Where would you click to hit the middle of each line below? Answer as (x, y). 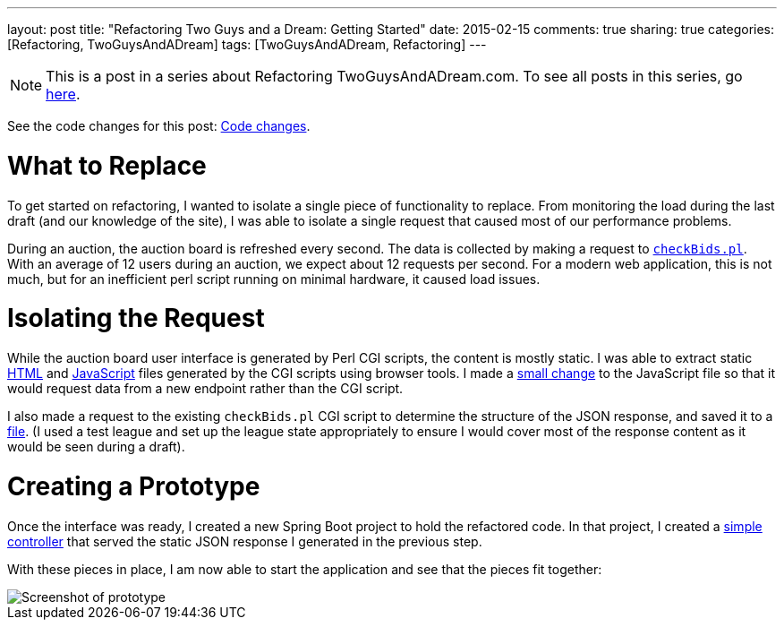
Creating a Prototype (134, 486)
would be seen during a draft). (96, 447)
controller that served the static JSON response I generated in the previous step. (245, 541)
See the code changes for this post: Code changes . (159, 126)
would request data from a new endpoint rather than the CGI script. (205, 388)
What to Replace (107, 165)
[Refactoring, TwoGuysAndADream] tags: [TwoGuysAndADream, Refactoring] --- (247, 44)
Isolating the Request (136, 318)
